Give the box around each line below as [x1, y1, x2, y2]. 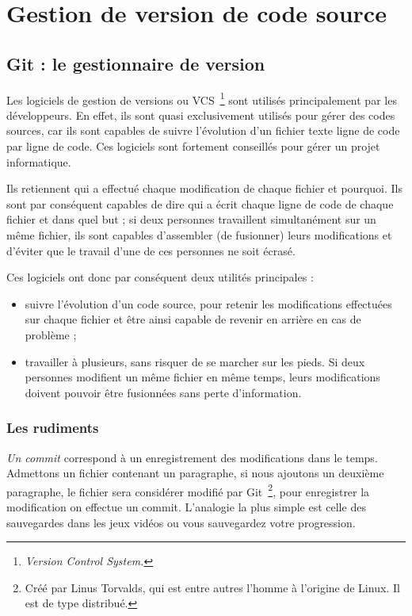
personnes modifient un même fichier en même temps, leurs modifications [25, 369, 380, 385]
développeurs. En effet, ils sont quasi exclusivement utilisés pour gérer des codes [6, 106, 395, 123]
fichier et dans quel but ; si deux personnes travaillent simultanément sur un [6, 211, 376, 228]
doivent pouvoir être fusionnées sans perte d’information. [25, 384, 302, 400]
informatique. [6, 153, 71, 170]
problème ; [25, 326, 77, 342]
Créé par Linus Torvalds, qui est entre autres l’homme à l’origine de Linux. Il [25, 579, 400, 595]
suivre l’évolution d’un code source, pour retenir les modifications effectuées [25, 295, 392, 312]
